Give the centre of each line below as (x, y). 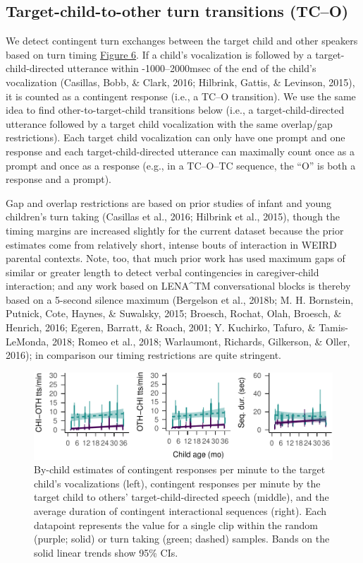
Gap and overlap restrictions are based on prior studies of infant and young (168, 202)
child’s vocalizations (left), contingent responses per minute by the (177, 483)
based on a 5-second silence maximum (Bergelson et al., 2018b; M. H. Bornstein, (180, 299)
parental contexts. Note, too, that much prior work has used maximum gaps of (176, 258)
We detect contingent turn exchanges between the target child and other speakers (182, 41)
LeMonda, (27, 341)
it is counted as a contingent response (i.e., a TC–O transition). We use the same (181, 96)
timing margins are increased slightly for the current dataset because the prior (175, 230)
